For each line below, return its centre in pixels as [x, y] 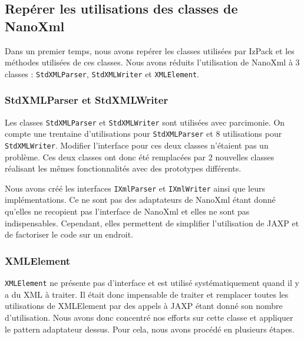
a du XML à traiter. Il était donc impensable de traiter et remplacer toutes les [147, 294]
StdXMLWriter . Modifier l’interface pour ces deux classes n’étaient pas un [137, 145]
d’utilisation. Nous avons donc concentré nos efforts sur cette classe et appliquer [149, 317]
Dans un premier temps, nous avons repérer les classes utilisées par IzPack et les [150, 50]
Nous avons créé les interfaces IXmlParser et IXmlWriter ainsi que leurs [135, 188]
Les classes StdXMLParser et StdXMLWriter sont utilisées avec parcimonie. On [145, 122]
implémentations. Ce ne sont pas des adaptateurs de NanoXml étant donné [140, 200]
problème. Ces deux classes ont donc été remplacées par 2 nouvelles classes [140, 157]
